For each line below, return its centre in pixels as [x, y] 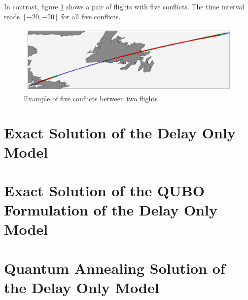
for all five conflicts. [91, 16]
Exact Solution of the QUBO [104, 191]
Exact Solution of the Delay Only [120, 132]
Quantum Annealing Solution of [115, 268]
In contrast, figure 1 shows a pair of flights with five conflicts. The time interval [124, 6]
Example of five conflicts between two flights [91, 98]
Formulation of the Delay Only [111, 210]
